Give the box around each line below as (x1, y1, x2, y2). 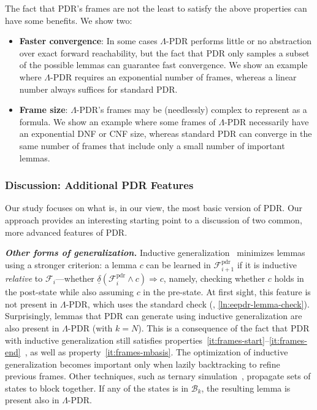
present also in (5, 393, 59, 406)
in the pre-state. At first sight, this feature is (143, 285, 311, 298)
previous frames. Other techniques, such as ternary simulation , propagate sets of (5, 369, 311, 382)
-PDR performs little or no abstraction (166, 34, 312, 47)
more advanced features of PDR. (5, 225, 128, 238)
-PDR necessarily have (224, 115, 309, 128)
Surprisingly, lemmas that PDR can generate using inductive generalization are (5, 309, 302, 322)
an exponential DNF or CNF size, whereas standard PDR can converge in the (19, 127, 312, 140)
